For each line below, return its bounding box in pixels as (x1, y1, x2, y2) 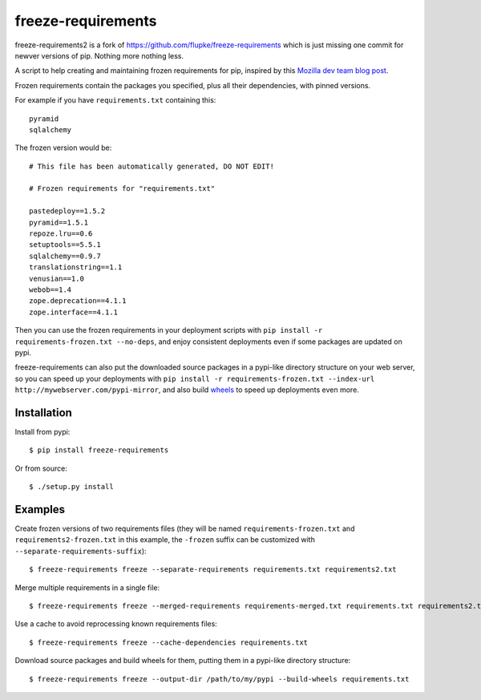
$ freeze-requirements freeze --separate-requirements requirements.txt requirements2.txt (29, 565, 397, 574)
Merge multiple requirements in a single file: (14, 582, 160, 593)
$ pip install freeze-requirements (29, 446, 169, 455)
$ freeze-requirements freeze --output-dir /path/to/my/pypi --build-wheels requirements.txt (29, 674, 410, 683)
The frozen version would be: (14, 143, 112, 152)
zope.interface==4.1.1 (29, 307, 119, 317)
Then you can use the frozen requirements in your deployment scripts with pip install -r (14, 326, 323, 335)
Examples (14, 502, 66, 516)
